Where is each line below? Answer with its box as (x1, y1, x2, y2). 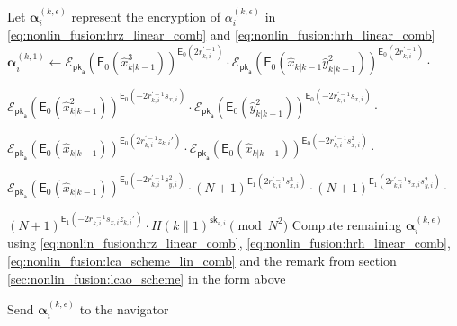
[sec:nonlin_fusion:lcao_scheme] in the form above (7, 269, 286, 287)
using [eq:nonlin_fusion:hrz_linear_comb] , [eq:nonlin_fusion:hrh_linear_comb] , (7, 233, 451, 252)
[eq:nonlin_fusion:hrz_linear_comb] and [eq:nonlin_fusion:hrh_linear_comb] (7, 25, 435, 44)
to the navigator (79, 299, 169, 318)
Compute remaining (291, 215, 402, 233)
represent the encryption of (71, 6, 221, 25)
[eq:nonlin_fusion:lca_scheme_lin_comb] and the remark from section (7, 251, 397, 269)
